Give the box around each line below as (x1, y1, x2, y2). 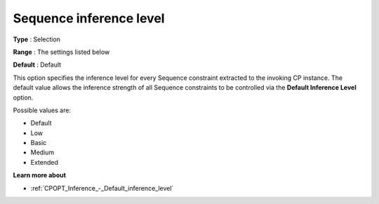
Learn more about (13, 171, 67, 179)
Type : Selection (13, 35, 61, 43)
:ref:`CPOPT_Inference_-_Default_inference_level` (30, 184, 174, 192)
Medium (30, 148, 55, 157)
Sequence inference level (13, 11, 165, 26)
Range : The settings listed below (13, 48, 110, 56)
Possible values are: (13, 106, 72, 114)
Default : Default (13, 60, 62, 69)
